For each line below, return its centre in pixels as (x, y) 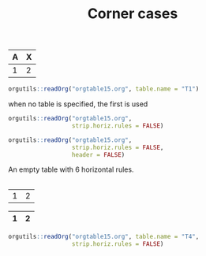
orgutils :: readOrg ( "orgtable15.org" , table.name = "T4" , (104, 237)
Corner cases (133, 14)
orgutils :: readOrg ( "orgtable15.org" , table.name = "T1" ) (104, 89)
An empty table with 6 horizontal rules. (71, 169)
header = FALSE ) (98, 154)
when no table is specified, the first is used (78, 104)
